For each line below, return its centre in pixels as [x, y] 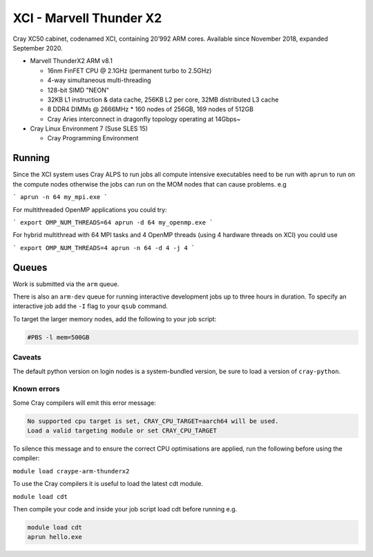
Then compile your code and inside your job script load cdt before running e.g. [125, 509]
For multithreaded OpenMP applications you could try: [90, 209]
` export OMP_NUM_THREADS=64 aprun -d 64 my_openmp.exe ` [113, 222]
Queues [30, 267]
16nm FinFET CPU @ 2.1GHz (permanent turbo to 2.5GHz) [130, 70]
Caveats [27, 357]
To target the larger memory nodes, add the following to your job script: [115, 319]
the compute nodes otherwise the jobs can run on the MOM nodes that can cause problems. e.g [150, 184]
